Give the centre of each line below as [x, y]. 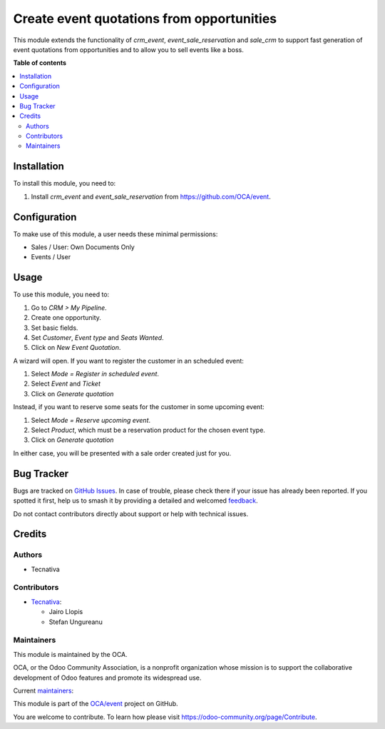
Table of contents [40, 63]
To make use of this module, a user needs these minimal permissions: [115, 234]
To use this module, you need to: [61, 295]
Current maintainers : [43, 690]
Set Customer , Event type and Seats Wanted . [97, 337]
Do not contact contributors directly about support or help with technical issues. [131, 513]
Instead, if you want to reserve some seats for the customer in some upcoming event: [139, 407]
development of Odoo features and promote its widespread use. [107, 678]
